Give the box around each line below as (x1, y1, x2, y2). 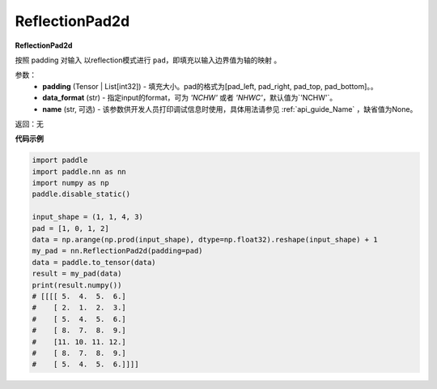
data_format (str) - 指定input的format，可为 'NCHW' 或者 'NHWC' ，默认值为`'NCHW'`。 (42, 93, 337, 103)
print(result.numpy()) (32, 280, 122, 289)
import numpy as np (32, 178, 109, 188)
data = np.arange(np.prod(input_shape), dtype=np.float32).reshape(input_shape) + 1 (32, 235, 378, 244)
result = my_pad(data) (32, 269, 122, 279)
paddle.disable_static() (32, 190, 131, 199)
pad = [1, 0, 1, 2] (32, 224, 109, 233)
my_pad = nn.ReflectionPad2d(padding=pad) (32, 246, 203, 255)
